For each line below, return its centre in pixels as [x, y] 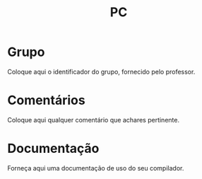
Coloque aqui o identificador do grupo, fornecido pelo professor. [101, 71]
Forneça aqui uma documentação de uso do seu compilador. [96, 168]
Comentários [47, 100]
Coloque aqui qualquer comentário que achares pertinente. [94, 120]
